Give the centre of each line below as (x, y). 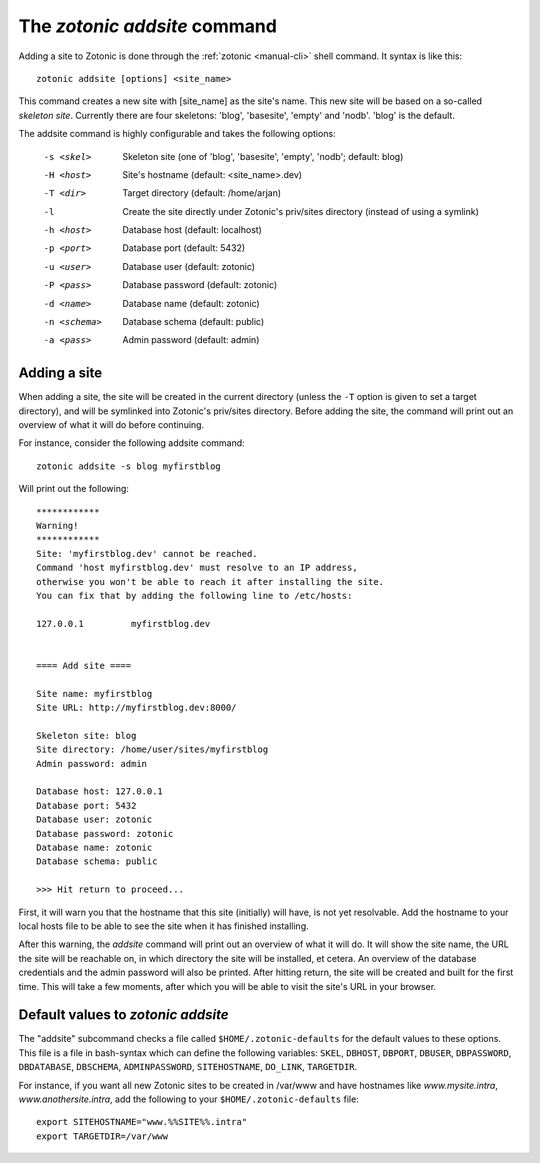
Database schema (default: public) (193, 322)
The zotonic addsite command (147, 26)
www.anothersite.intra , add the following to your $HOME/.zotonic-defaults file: (188, 1099)
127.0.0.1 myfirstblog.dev (123, 623)
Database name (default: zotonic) (191, 303)
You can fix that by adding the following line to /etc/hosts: (194, 595)
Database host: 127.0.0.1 (100, 791)
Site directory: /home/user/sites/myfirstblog (152, 749)
